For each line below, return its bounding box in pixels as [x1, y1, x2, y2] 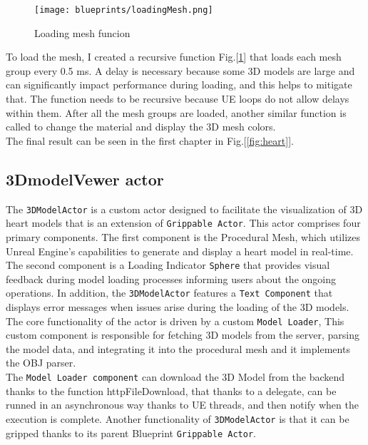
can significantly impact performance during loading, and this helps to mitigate [6, 77, 352, 92]
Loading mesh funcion [34, 25, 131, 40]
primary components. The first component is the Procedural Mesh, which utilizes [6, 229, 360, 244]
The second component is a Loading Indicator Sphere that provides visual [6, 257, 330, 272]
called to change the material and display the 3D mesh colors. [6, 119, 276, 134]
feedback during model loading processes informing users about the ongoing [6, 271, 336, 286]
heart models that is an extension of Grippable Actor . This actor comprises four [6, 215, 361, 230]
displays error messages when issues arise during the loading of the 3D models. [6, 300, 349, 314]
